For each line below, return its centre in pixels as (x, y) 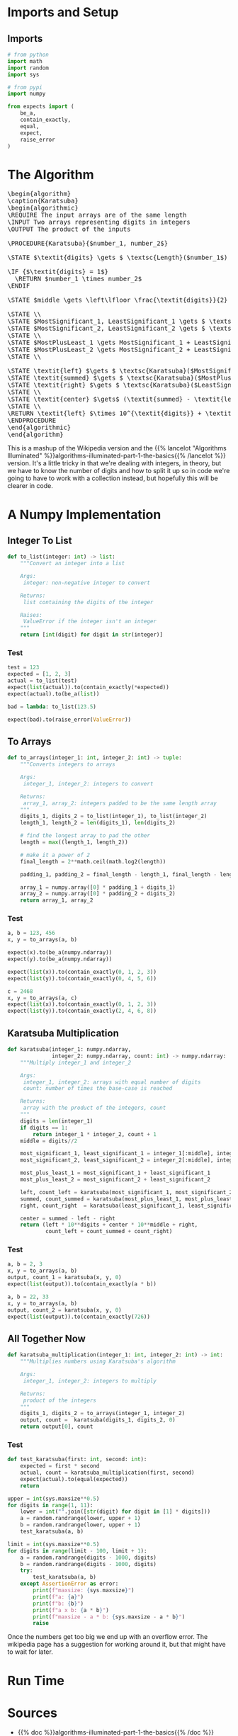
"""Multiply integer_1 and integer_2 (76, 1062)
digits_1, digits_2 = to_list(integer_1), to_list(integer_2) (114, 816)
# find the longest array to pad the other (85, 836)
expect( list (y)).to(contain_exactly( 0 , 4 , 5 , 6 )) (82, 978)
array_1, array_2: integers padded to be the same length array (120, 803)
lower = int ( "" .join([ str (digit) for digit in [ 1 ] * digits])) (115, 1512)
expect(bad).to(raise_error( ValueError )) (69, 720)
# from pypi (25, 87)
